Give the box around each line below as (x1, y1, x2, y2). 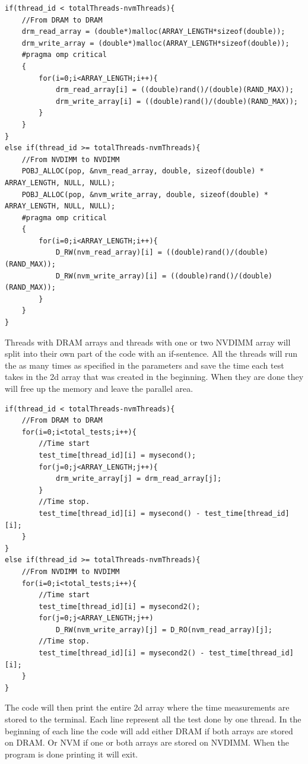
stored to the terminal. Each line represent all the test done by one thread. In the (5, 713, 301, 725)
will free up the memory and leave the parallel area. (5, 382, 193, 394)
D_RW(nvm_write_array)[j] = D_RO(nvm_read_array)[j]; (55, 625, 273, 634)
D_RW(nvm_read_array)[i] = (55, 248, 162, 257)
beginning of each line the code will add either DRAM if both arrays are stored (5, 724, 293, 737)
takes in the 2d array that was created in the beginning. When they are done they (5, 370, 304, 383)
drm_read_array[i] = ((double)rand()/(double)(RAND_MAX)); (55, 85, 294, 94)
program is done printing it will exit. (5, 747, 138, 760)
